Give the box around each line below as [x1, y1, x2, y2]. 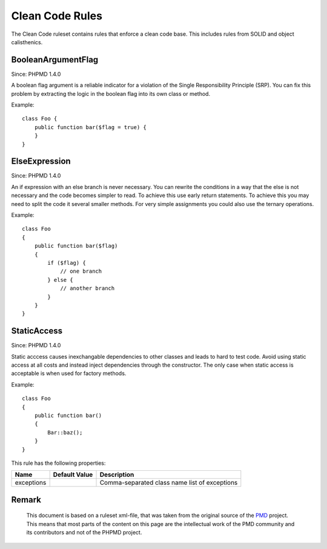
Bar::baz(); [47, 429, 83, 436]
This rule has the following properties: [11, 459, 106, 467]
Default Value [53, 470, 93, 479]
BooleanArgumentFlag [11, 55, 99, 65]
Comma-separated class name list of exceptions [99, 479, 238, 487]
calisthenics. [11, 38, 43, 45]
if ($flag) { [47, 259, 86, 266]
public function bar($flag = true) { [34, 124, 147, 130]
